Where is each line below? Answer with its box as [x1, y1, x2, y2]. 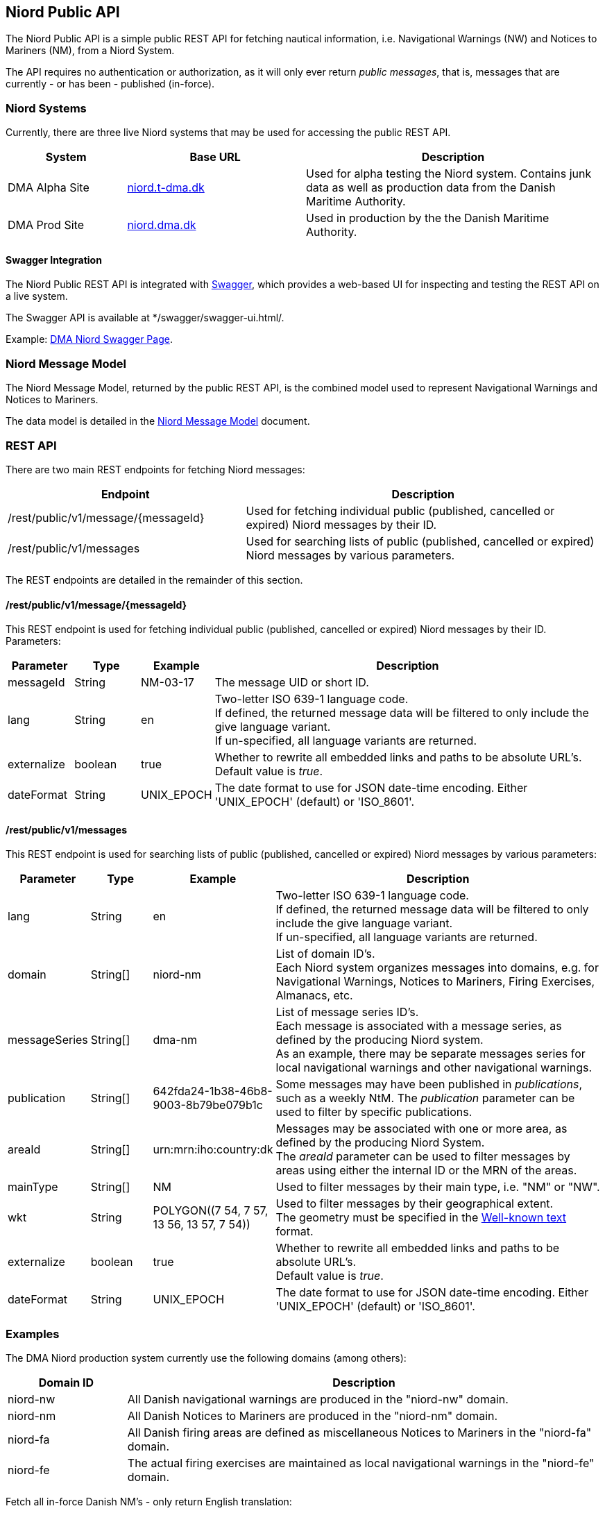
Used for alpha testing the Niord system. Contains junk [305, 167, 592, 181]
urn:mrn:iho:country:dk [153, 1142, 273, 1157]
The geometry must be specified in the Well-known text [275, 1210, 567, 1225]
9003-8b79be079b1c [153, 1098, 263, 1113]
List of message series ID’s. [275, 1005, 419, 1020]
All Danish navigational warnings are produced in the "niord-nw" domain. [127, 1392, 509, 1407]
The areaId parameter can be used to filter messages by [275, 1149, 570, 1164]
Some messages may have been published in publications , [275, 1077, 583, 1092]
